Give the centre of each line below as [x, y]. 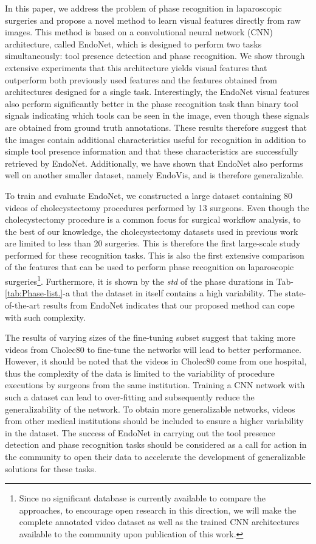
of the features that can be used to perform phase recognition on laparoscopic [149, 267]
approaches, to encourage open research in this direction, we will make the [158, 510]
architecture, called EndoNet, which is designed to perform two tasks [133, 44]
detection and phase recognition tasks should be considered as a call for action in [156, 445]
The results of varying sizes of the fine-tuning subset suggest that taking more [150, 337]
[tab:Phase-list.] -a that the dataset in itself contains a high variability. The [144, 293]
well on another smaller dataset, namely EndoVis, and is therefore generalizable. [155, 175]
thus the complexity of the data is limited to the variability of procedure [140, 373]
